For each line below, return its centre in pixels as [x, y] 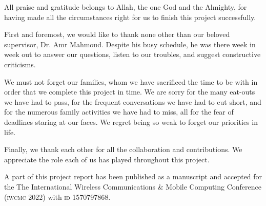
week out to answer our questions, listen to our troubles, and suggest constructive [132, 54]
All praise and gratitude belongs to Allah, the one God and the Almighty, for [126, 7]
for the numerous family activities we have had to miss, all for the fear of [119, 112]
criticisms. [20, 64]
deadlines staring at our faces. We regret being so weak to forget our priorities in [131, 121]
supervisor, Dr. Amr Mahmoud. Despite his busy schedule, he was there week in [130, 44]
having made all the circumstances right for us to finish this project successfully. [130, 17]
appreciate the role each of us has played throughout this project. [107, 159]
